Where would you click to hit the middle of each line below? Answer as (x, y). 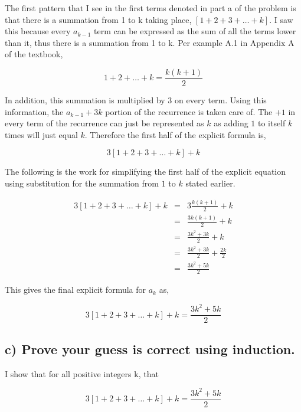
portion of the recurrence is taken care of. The (189, 111)
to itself (272, 123)
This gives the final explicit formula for (76, 290)
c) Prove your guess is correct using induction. (150, 349)
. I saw (281, 19)
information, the (34, 111)
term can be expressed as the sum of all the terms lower (195, 31)
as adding (231, 123)
